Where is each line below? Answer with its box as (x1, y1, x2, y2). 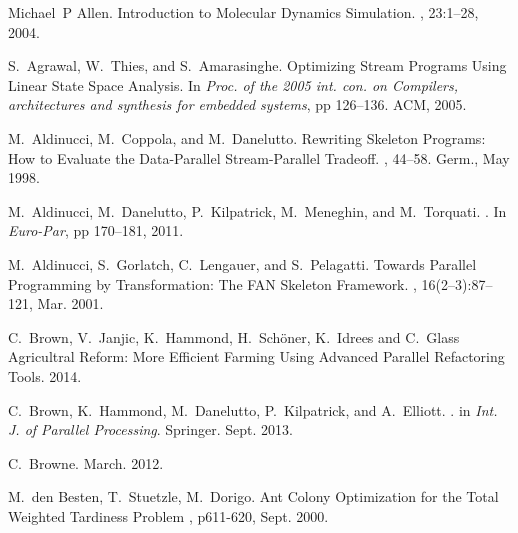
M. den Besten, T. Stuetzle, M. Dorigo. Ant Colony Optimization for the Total (8, 486, 499, 507)
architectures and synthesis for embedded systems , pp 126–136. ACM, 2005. (8, 94, 467, 115)
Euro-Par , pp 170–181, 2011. (8, 220, 184, 241)
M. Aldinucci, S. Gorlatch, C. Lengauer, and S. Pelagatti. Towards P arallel (8, 253, 477, 274)
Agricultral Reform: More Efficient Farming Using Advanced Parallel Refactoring (8, 346, 505, 367)
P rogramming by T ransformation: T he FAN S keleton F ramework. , (8, 273, 417, 294)
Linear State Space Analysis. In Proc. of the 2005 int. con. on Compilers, (8, 74, 459, 95)
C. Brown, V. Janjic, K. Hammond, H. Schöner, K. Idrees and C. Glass (8, 326, 460, 347)
